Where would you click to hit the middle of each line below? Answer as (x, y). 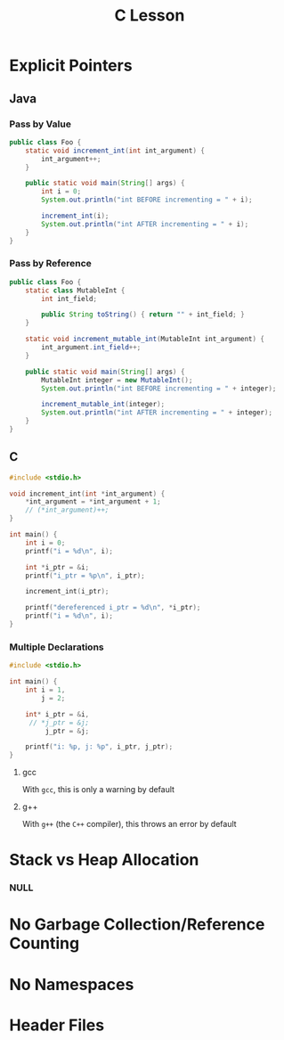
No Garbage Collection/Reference (137, 925)
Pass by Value (40, 124)
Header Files (57, 1025)
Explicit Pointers (71, 66)
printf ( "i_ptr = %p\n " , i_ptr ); (85, 576)
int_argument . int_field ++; (91, 348)
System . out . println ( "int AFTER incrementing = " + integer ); (157, 413)
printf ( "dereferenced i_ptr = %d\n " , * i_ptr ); (113, 608)
